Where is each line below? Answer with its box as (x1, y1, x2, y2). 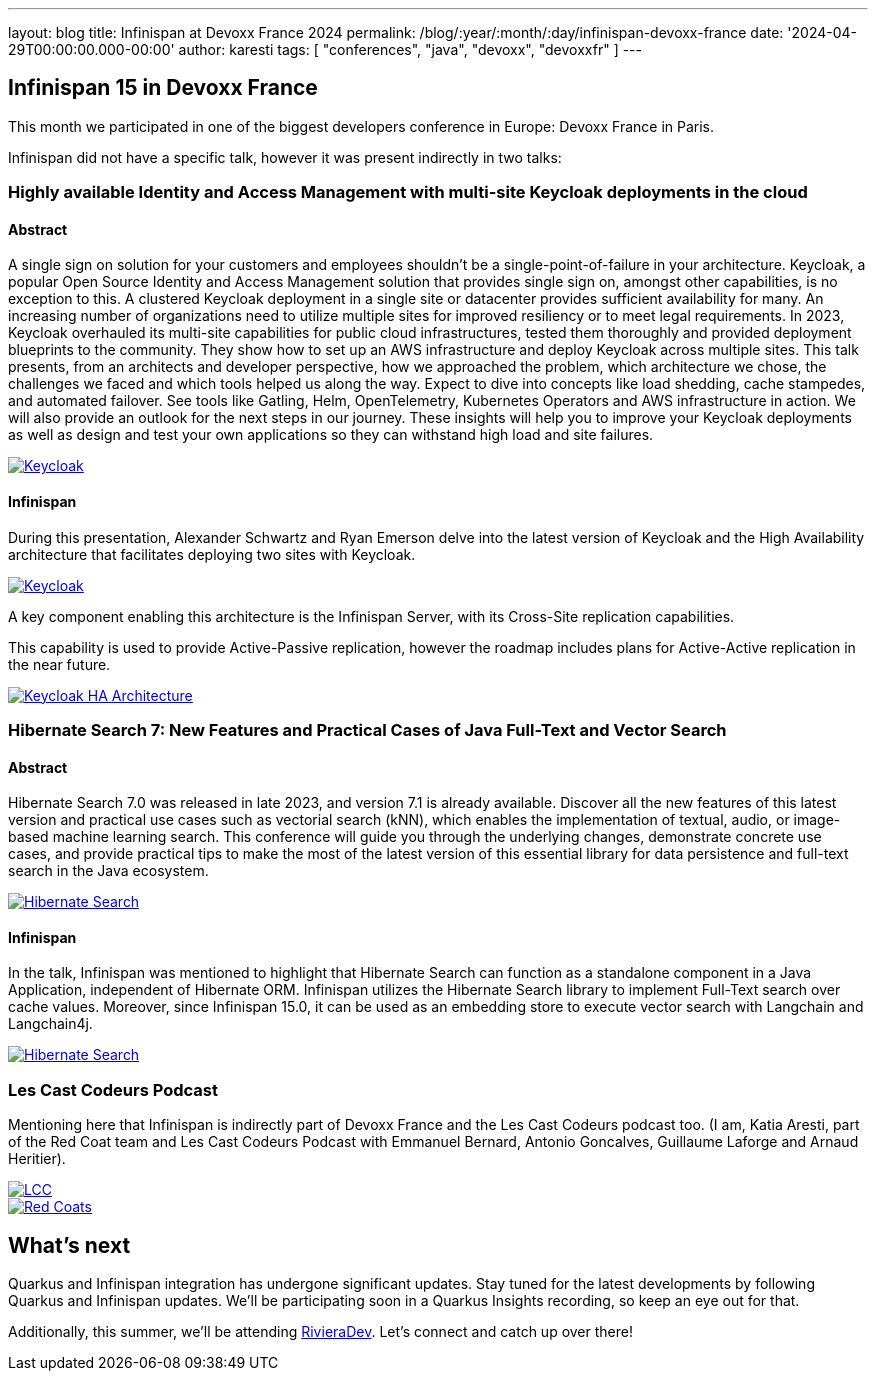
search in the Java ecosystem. (8, 862, 209, 880)
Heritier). (8, 1150, 66, 1168)
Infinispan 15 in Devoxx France (8, 75, 318, 101)
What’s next (8, 1232, 131, 1258)
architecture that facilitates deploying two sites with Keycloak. (8, 545, 416, 563)
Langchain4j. (8, 1015, 93, 1033)
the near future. (8, 655, 111, 673)
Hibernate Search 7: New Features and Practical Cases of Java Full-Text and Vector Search (8, 720, 727, 741)
